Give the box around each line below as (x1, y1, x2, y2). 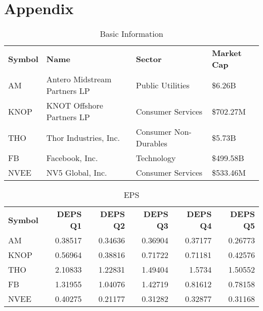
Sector (136, 53, 162, 65)
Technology (136, 152, 176, 164)
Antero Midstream (46, 73, 112, 85)
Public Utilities (136, 79, 190, 91)
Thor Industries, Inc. (46, 131, 120, 143)
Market (211, 47, 242, 59)
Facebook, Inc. (46, 152, 98, 164)
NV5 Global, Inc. (46, 167, 107, 179)
